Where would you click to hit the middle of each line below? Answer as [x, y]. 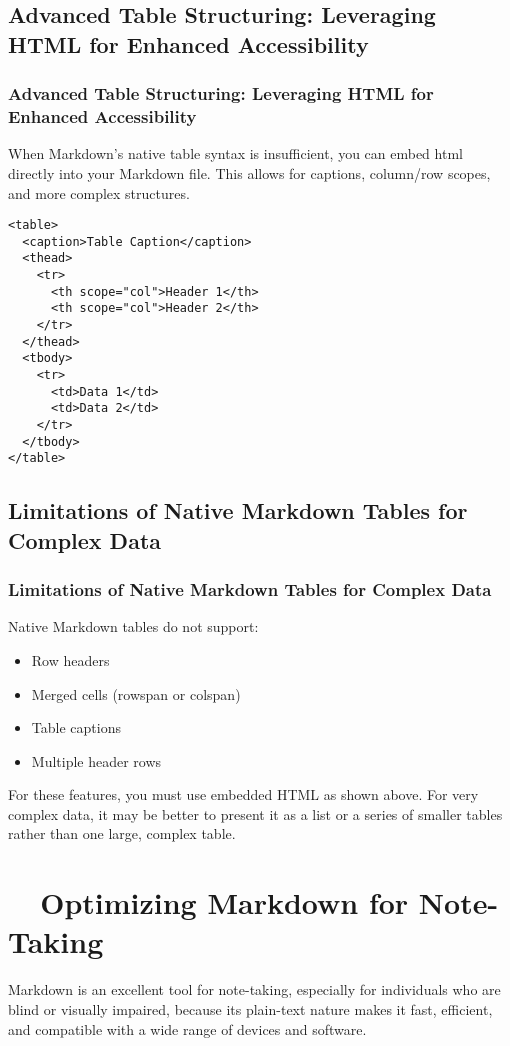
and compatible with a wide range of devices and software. [187, 1028]
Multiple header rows [96, 760]
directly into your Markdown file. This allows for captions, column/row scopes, [249, 172]
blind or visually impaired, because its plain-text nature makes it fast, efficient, [250, 1008]
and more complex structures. [99, 192]
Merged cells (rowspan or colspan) [136, 693]
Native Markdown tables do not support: [133, 626]
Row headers [70, 659]
